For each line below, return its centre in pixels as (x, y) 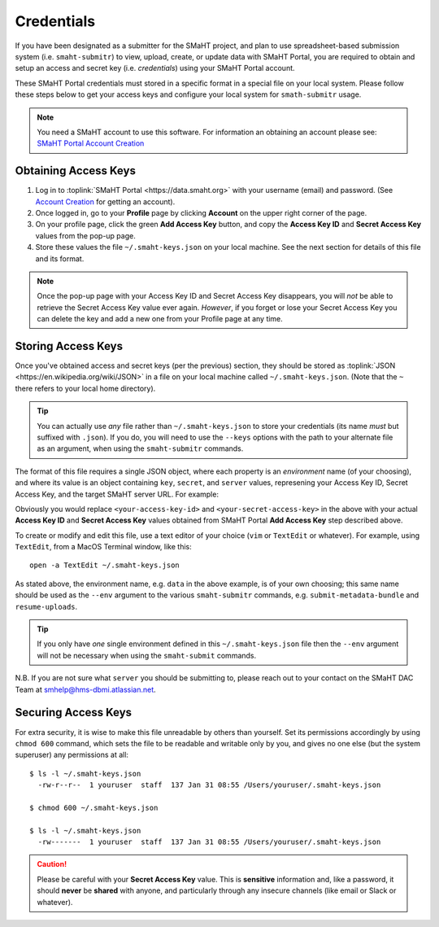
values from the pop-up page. (85, 235)
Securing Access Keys (74, 713)
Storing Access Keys (69, 346)
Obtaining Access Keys (75, 171)
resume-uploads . (46, 606)
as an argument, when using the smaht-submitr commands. (140, 448)
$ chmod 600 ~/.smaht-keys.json (94, 807)
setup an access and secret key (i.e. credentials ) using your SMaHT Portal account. (155, 68)
